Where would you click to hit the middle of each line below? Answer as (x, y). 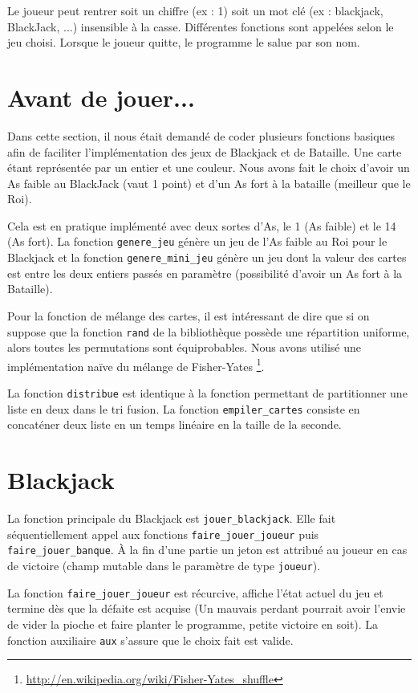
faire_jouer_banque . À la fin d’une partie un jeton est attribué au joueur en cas (207, 550)
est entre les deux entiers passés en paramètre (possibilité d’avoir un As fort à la (205, 273)
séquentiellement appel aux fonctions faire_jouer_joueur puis (163, 534)
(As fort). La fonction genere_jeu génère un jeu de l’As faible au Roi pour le (197, 241)
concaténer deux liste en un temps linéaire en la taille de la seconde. (175, 424)
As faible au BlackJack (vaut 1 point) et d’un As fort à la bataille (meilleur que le (209, 183)
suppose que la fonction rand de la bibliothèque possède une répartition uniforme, (209, 331)
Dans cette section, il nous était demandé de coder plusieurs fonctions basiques (201, 135)
